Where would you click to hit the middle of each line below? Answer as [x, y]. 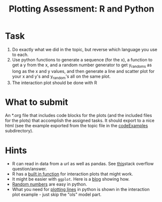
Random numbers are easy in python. [49, 184]
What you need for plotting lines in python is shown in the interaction [81, 189]
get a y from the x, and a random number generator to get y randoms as [82, 65]
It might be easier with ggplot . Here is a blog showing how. [71, 179]
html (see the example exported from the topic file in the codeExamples [76, 126]
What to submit [37, 102]
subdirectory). [19, 131]
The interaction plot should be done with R [54, 83]
